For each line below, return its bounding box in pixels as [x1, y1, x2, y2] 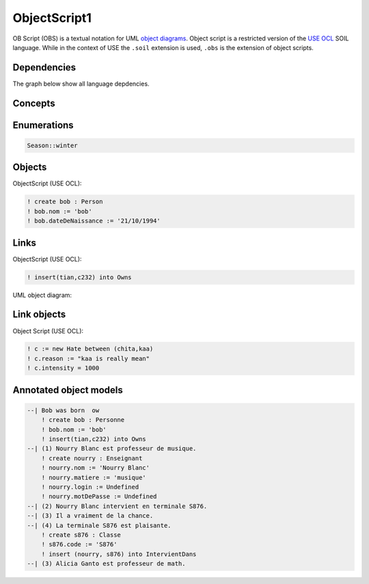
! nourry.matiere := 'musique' [41, 473, 146, 481]
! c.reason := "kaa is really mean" [27, 355, 150, 362]
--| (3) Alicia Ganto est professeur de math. [27, 560, 186, 568]
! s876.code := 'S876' [41, 541, 118, 548]
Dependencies [12, 62, 77, 73]
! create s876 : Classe [41, 531, 121, 539]
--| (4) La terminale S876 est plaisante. [27, 521, 172, 529]
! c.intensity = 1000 [27, 364, 100, 372]
